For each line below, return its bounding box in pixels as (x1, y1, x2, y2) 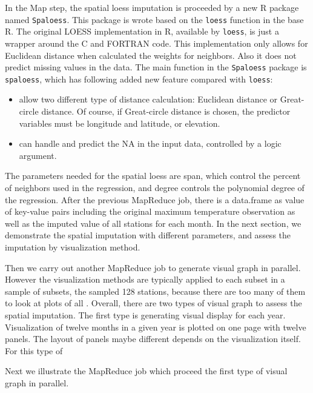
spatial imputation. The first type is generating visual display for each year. (5, 308, 286, 321)
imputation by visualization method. (5, 240, 140, 253)
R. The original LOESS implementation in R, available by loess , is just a (5, 25, 279, 38)
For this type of (5, 344, 63, 357)
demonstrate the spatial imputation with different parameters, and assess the (5, 229, 291, 241)
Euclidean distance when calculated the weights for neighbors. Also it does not (5, 49, 297, 61)
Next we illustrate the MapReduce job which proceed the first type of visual (5, 364, 288, 377)
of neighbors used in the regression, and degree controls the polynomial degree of (5, 181, 305, 193)
